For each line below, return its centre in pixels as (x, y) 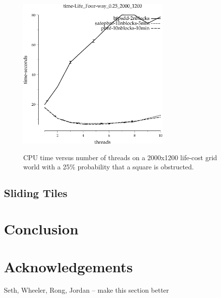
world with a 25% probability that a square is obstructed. (109, 167)
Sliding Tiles (36, 193)
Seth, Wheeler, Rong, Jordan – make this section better (87, 290)
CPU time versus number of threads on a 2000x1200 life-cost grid (120, 157)
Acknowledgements (68, 267)
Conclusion (41, 228)
